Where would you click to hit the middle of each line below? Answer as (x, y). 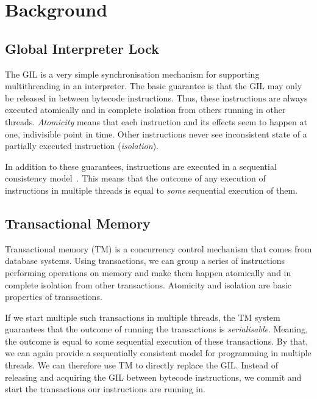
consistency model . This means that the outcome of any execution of (135, 178)
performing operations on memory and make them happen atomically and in (148, 272)
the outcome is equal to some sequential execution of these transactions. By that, (157, 341)
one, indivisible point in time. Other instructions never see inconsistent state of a (156, 134)
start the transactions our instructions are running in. (105, 389)
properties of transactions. (54, 297)
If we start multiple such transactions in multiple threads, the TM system (143, 317)
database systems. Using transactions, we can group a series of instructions (145, 261)
